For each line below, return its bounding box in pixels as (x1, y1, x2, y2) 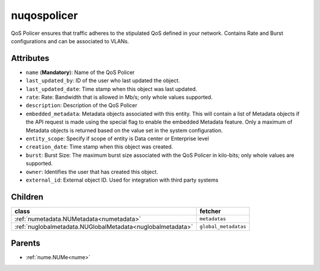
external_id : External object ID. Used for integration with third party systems (25, 176, 219, 183)
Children (11, 192, 44, 202)
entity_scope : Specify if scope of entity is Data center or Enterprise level (25, 135, 209, 142)
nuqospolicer (11, 9, 78, 22)
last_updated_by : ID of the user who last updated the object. (25, 77, 180, 84)
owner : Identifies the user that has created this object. (25, 168, 158, 175)
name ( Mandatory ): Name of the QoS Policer (25, 69, 135, 76)
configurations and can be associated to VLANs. (11, 37, 130, 44)
